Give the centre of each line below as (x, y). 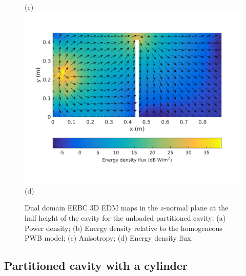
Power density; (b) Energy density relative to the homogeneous (124, 228)
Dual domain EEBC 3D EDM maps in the (91, 208)
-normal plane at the (196, 208)
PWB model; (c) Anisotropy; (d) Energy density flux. (109, 238)
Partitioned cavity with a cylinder (96, 266)
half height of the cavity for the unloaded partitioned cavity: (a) (125, 217)
